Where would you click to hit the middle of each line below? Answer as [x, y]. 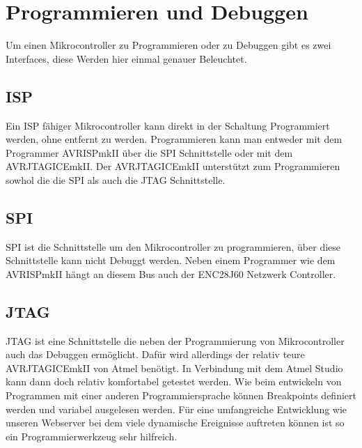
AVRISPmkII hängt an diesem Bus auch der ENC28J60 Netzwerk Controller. [171, 273]
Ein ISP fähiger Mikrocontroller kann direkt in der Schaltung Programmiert [168, 125]
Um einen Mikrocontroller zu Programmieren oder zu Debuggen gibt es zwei [168, 45]
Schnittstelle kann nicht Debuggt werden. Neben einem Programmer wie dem [171, 260]
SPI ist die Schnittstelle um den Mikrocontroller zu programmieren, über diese [173, 246]
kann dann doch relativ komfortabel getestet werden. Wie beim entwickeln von [174, 381]
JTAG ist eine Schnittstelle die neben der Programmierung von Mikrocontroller [175, 340]
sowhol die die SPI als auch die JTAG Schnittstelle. [116, 179]
